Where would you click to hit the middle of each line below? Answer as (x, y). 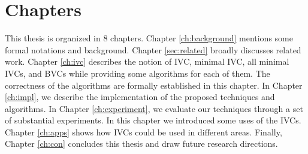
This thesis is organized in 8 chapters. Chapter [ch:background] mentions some (149, 38)
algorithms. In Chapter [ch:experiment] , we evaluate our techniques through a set (154, 108)
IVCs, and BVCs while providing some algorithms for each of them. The (138, 73)
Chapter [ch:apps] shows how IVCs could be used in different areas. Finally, (144, 132)
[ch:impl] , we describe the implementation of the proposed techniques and (140, 97)
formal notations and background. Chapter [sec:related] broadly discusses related (153, 49)
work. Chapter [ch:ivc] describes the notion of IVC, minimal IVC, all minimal (147, 61)
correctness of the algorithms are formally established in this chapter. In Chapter (154, 85)
